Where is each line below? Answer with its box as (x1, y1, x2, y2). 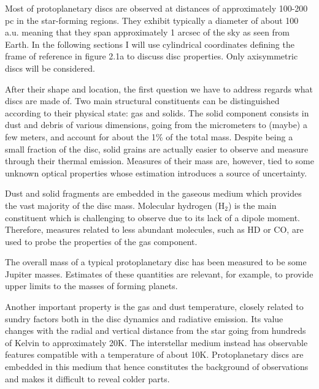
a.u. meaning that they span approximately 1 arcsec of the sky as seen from (5, 26, 290, 39)
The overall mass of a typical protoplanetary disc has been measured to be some (5, 255, 307, 268)
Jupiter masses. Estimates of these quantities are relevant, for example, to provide (5, 267, 313, 280)
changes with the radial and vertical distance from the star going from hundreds (5, 324, 306, 337)
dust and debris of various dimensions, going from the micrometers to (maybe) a (5, 118, 307, 131)
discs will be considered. (5, 61, 95, 74)
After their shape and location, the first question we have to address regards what (5, 82, 313, 95)
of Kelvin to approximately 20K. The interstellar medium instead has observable (5, 336, 308, 349)
